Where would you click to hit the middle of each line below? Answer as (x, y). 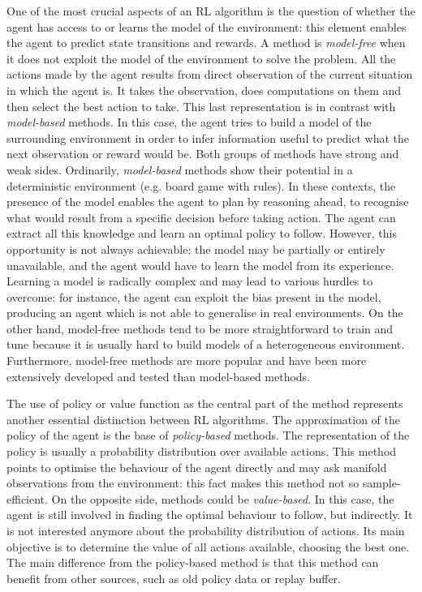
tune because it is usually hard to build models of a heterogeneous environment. (206, 344)
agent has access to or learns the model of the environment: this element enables (207, 26)
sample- (381, 483)
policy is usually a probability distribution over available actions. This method (202, 451)
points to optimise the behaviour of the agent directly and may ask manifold (197, 467)
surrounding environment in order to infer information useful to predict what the (208, 137)
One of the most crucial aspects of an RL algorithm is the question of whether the (211, 11)
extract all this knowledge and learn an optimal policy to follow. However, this (202, 233)
